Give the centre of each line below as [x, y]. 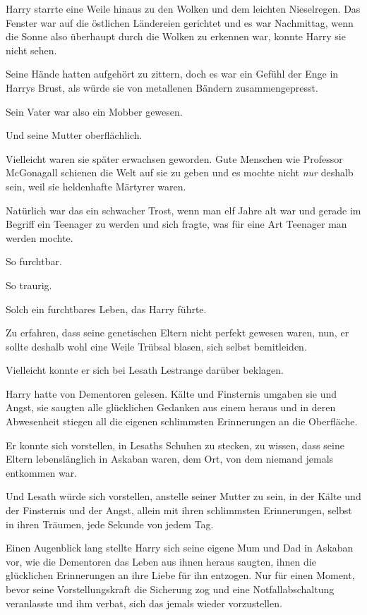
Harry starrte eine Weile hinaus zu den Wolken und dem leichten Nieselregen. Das [183, 8]
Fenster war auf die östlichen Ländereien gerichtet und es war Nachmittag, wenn [180, 22]
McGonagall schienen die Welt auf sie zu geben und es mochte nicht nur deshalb [180, 172]
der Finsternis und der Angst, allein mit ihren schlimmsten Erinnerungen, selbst [179, 510]
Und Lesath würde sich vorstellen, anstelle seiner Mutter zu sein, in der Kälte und [183, 496]
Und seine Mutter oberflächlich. [74, 135]
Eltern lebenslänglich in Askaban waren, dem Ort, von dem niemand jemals [170, 459]
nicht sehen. [31, 50]
